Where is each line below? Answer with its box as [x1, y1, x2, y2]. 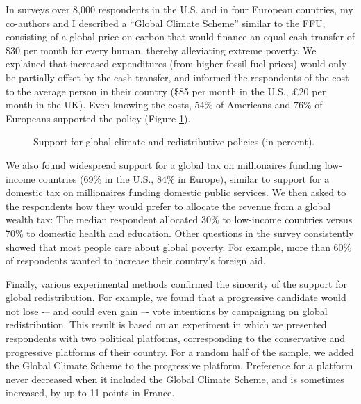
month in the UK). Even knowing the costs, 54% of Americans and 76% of [6, 97, 323, 112]
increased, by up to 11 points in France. [6, 385, 175, 400]
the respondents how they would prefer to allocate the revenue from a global [6, 198, 331, 213]
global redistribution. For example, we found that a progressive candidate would [6, 290, 346, 305]
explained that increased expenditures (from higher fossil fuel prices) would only [6, 56, 347, 71]
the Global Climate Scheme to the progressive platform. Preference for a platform [6, 358, 353, 373]
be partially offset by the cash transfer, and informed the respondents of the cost [6, 70, 349, 84]
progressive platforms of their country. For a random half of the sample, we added [6, 344, 354, 359]
